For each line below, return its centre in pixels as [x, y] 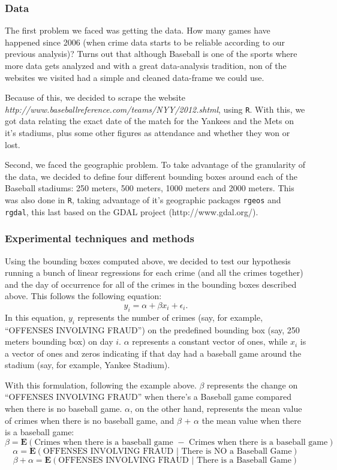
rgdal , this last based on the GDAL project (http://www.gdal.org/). [132, 211]
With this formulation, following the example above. [101, 385]
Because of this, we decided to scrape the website [95, 97]
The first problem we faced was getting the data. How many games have [138, 30]
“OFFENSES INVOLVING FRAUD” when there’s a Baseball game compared [148, 397]
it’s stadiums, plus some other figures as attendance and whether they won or [148, 133]
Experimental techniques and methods [100, 238]
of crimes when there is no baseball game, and [90, 420]
